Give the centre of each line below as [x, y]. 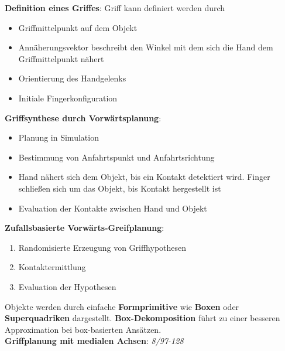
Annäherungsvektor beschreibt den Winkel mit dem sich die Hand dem [146, 47]
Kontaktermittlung [52, 267]
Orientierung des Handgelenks [72, 78]
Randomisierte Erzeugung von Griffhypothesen [102, 247]
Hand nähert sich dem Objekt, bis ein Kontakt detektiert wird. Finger [144, 177]
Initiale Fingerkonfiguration [68, 98]
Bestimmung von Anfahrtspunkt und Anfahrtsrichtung [116, 157]
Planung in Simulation [59, 137]
